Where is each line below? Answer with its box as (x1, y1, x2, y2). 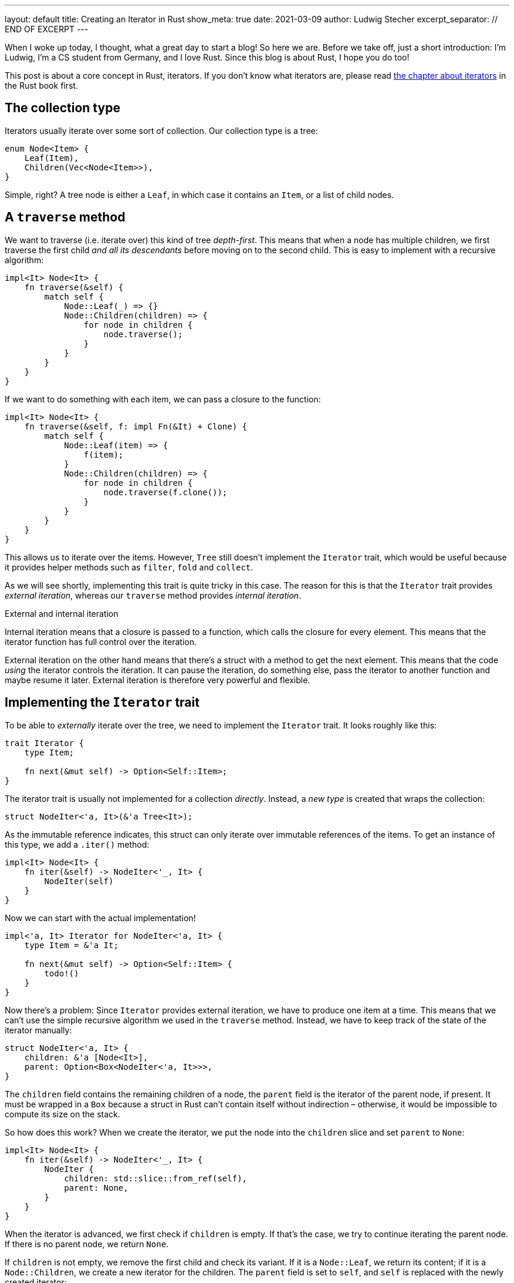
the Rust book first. (5, 80, 78, 90)
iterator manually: (5, 1025, 72, 1035)
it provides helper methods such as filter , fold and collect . (5, 562, 253, 572)
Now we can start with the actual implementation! (5, 912, 196, 923)
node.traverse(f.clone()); (103, 487, 228, 497)
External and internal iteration (5, 608, 119, 619)
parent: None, (64, 1183, 128, 1193)
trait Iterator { (5, 738, 84, 748)
